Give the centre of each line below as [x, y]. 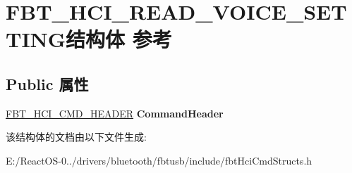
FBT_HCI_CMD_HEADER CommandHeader [115, 113]
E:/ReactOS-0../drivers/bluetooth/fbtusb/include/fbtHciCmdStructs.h [159, 160]
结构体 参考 [119, 39]
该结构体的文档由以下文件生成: [76, 137]
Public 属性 [47, 83]
